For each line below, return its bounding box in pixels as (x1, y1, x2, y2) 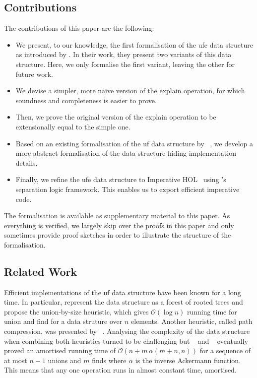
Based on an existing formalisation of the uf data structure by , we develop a (15, 138, 253, 148)
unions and (48, 355, 81, 365)
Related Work (4, 263, 77, 279)
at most (4, 355, 27, 365)
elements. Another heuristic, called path (131, 316, 253, 326)
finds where (92, 355, 127, 365)
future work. (15, 68, 53, 79)
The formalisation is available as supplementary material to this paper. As (4, 210, 230, 221)
